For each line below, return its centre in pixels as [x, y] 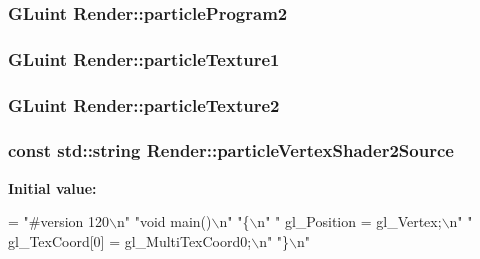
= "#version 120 [59, 221]
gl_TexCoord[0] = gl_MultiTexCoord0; [130, 240]
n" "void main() [164, 221]
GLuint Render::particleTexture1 [144, 58]
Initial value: [52, 187]
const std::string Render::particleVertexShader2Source [231, 150]
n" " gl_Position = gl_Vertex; [349, 221]
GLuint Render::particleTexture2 [144, 104]
